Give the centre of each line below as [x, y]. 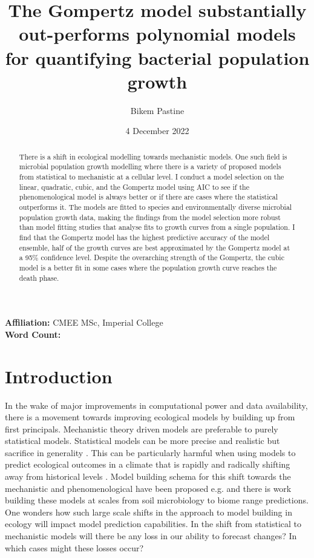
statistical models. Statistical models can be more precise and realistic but [142, 441]
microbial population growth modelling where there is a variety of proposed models [150, 166]
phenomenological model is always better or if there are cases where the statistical [149, 197]
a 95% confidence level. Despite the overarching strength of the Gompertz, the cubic [152, 257]
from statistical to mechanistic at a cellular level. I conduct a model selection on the [152, 176]
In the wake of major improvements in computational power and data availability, [156, 405]
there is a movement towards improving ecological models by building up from [150, 417]
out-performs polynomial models [157, 34]
